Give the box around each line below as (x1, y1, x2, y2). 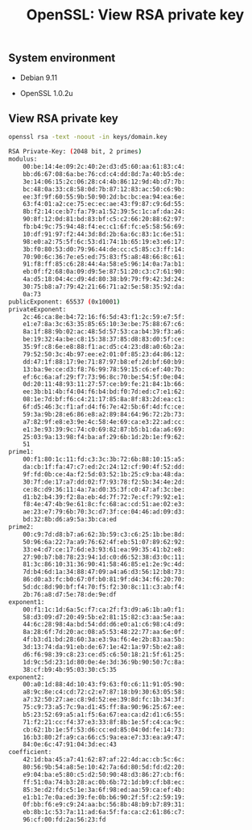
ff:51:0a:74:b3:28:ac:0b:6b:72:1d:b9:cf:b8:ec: (23, 778, 185, 786)
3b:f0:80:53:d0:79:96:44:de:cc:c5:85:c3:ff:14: (23, 245, 185, 254)
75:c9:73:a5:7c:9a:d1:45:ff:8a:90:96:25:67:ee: (23, 703, 185, 711)
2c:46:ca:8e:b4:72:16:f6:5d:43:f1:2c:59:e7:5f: (23, 312, 185, 321)
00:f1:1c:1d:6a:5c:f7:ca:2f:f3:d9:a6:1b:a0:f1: (23, 606, 185, 614)
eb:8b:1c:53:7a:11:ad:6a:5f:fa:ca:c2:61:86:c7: (23, 808, 185, 816)
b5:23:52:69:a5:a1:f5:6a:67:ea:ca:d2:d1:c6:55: (23, 711, 185, 719)
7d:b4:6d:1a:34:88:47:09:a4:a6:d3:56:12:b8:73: (23, 568, 185, 576)
